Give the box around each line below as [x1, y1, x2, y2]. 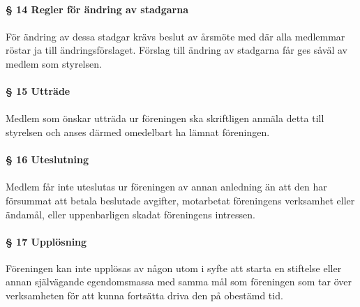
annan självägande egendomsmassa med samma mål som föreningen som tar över [6, 274, 352, 289]
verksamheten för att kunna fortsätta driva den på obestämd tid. [6, 288, 283, 303]
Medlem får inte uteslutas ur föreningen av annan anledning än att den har [6, 179, 327, 194]
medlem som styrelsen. [6, 56, 102, 70]
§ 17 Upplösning [6, 234, 87, 248]
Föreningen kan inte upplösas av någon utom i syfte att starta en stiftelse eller [6, 260, 342, 275]
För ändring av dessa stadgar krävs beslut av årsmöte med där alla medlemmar [6, 29, 345, 43]
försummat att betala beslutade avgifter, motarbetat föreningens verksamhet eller [6, 193, 355, 207]
